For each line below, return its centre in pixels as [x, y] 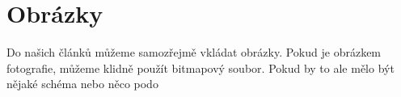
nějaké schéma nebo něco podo [82, 84]
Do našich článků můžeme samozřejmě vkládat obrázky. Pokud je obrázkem [194, 52]
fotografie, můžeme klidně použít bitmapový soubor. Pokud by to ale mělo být [200, 67]
